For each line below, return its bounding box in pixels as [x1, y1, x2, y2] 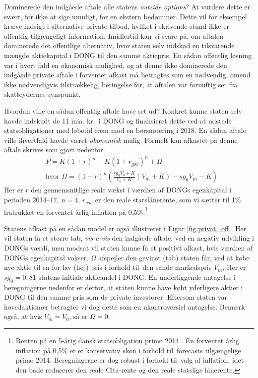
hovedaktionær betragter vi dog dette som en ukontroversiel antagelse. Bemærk [4, 301, 245, 312]
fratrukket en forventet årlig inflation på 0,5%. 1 [4, 205, 148, 217]
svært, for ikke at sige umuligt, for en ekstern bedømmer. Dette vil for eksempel [4, 11, 247, 21]
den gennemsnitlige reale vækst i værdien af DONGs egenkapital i [31, 185, 232, 195]
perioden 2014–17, [4, 194, 59, 205]
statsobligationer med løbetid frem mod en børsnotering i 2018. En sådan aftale [4, 125, 246, 135]
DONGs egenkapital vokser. [4, 252, 89, 262]
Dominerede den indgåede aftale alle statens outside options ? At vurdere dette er [4, 1, 251, 11]
